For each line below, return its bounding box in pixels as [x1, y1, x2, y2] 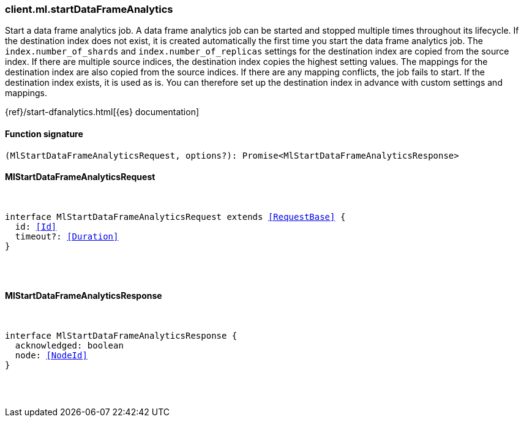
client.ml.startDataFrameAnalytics [5, 3, 173, 15]
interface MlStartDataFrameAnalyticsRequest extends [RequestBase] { [5, 211, 346, 222]
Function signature [5, 128, 83, 139]
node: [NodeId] [15, 350, 88, 361]
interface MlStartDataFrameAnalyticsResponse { [5, 331, 238, 341]
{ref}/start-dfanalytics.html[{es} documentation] [5, 107, 200, 118]
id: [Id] [15, 221, 57, 232]
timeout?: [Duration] [15, 231, 119, 241]
